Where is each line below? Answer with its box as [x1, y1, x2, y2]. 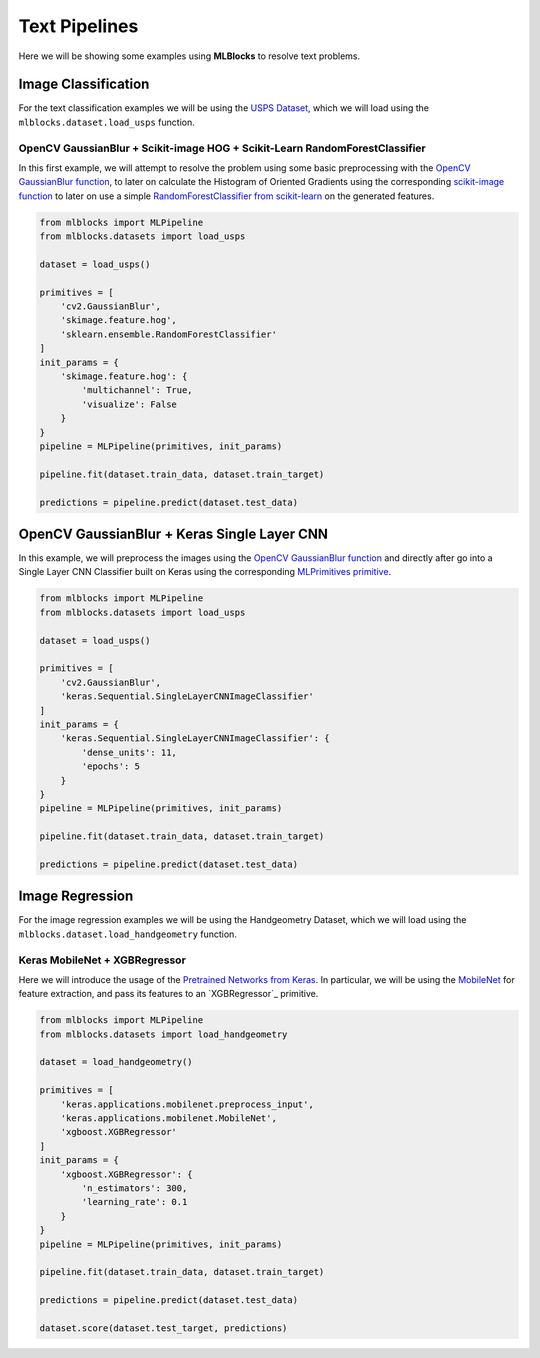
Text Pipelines [18, 15, 139, 37]
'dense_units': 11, [81, 746, 177, 758]
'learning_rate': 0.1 [81, 1196, 188, 1208]
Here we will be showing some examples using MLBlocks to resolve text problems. [18, 50, 360, 62]
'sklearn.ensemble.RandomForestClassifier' [60, 328, 277, 340]
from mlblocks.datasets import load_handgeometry [39, 1028, 288, 1040]
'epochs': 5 [81, 761, 140, 772]
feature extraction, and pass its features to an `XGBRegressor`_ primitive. [18, 988, 319, 1000]
